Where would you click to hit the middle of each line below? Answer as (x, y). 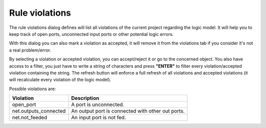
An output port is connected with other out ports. (128, 111)
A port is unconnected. (98, 104)
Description (85, 98)
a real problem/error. (30, 50)
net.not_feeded (30, 118)
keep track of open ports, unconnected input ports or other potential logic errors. (91, 34)
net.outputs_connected (39, 111)
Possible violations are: (33, 89)
